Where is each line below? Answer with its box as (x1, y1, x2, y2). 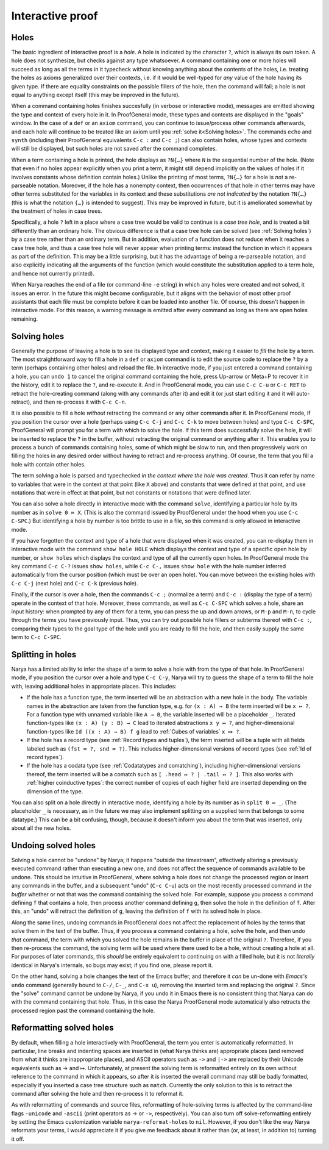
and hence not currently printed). (11, 270, 94, 277)
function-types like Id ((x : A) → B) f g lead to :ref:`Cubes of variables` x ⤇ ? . (26, 727, 241, 735)
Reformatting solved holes (11, 1023, 114, 1033)
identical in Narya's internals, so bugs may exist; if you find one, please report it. (11, 961, 213, 969)
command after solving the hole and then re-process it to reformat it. (11, 1090, 184, 1097)
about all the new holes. (11, 824, 71, 832)
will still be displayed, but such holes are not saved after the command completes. (11, 145, 218, 152)
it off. (11, 1135, 24, 1143)
